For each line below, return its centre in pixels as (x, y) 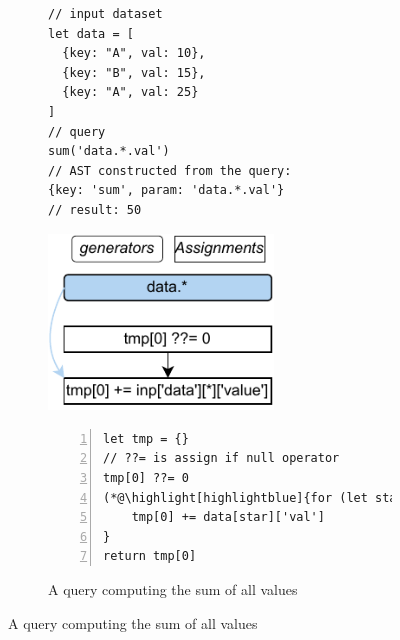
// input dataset (105, 14)
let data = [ (91, 33)
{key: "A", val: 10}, (134, 53)
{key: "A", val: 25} (130, 92)
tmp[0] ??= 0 (146, 477)
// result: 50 (95, 209)
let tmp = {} (146, 438)
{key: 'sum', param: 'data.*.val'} (166, 190)
